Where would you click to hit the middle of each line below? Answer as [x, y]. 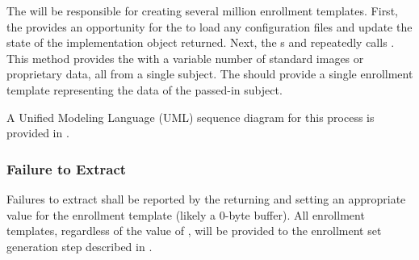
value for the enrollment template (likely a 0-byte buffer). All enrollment [186, 214]
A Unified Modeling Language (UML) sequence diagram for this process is [191, 117]
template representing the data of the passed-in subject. [145, 89]
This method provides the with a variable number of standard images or [185, 58]
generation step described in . [80, 246]
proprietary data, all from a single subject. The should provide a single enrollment [210, 74]
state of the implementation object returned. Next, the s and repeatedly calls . [201, 42]
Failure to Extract [67, 168]
